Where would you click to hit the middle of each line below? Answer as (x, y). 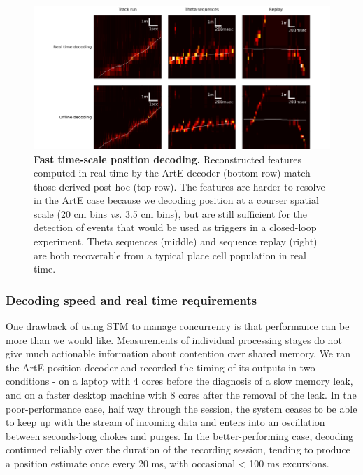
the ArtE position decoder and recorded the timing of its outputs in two (161, 367)
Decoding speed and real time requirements (131, 300)
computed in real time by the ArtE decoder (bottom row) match (172, 173)
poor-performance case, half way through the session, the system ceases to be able (181, 408)
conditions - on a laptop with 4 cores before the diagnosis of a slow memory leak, (179, 381)
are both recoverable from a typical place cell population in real (170, 255)
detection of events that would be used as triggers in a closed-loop (175, 227)
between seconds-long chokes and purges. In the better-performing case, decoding (180, 435)
